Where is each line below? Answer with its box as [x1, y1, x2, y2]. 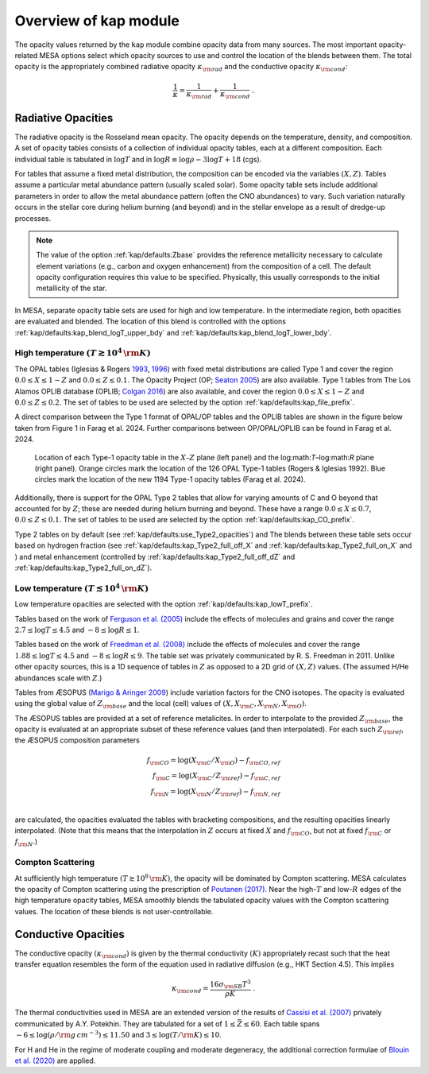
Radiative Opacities [14, 111, 114, 125]
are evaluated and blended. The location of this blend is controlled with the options [14, 316, 286, 326]
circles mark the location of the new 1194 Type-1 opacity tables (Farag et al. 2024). [34, 475, 306, 484]
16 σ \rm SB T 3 [209, 979, 252, 991]
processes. [14, 213, 52, 223]
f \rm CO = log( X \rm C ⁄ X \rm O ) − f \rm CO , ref [146, 755, 281, 766]
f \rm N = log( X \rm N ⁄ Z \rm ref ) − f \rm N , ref [150, 787, 281, 798]
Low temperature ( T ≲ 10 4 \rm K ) [14, 581, 149, 594]
